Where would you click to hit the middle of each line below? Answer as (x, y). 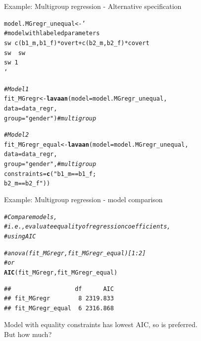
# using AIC (20, 236)
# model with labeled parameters (52, 33)
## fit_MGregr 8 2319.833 (59, 299)
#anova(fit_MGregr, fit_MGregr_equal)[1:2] (75, 253)
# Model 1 (17, 89)
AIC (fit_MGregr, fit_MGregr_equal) (61, 272)
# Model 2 (17, 135)
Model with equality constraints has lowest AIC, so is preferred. (101, 324)
